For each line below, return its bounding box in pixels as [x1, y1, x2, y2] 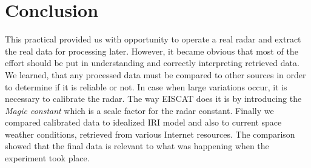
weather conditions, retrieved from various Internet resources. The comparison [5, 127, 295, 140]
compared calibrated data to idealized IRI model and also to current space [5, 116, 282, 129]
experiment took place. [5, 152, 90, 164]
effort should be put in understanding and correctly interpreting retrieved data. [5, 56, 299, 69]
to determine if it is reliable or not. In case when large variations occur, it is [5, 80, 287, 93]
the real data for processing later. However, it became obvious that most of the [5, 44, 298, 57]
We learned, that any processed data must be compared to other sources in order [5, 68, 306, 81]
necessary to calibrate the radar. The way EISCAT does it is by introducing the [5, 92, 302, 105]
